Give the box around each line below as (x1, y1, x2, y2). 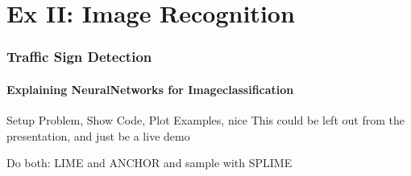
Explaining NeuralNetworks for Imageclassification (6, 80, 294, 97)
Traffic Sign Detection (6, 47, 152, 67)
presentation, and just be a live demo (6, 127, 190, 144)
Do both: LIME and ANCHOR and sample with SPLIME (6, 154, 293, 171)
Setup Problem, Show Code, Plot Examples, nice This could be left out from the (6, 112, 405, 129)
